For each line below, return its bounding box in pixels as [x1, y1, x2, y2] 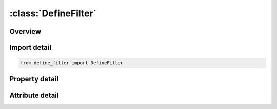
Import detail [9, 43, 51, 52]
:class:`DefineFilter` [9, 8, 97, 19]
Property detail [9, 74, 59, 84]
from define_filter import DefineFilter [20, 60, 123, 66]
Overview [9, 27, 42, 36]
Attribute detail [9, 91, 59, 99]
